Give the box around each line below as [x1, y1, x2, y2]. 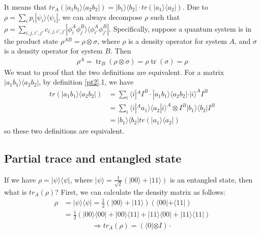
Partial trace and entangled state [4, 150, 182, 166]
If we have [4, 174, 36, 185]
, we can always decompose [58, 11, 142, 22]
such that [150, 11, 180, 22]
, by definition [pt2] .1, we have [39, 76, 134, 87]
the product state [4, 35, 59, 46]
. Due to [182, 2, 209, 12]
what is [4, 186, 27, 197]
